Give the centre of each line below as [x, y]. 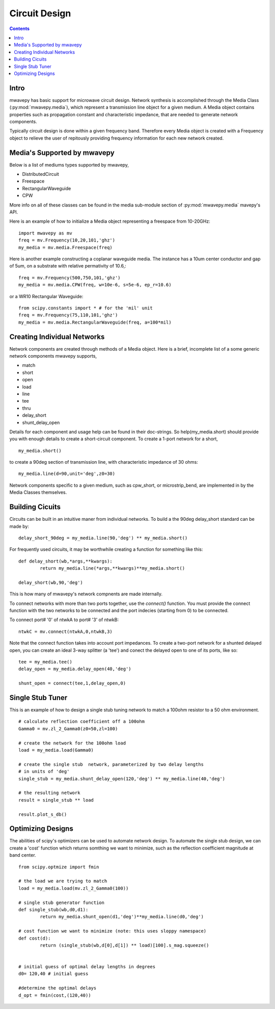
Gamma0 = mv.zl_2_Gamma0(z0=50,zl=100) [68, 728]
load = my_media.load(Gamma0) [56, 750]
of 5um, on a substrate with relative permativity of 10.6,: [68, 266]
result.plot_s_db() [43, 814]
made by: [19, 526]
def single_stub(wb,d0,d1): [53, 909]
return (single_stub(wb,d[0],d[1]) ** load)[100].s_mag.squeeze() [125, 945]
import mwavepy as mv [45, 233]
